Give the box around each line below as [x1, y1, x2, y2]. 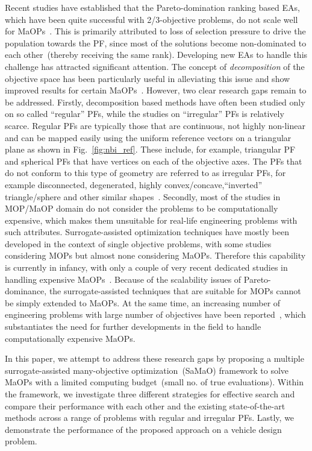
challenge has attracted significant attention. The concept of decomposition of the [5, 60, 305, 72]
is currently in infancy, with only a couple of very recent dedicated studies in [5, 261, 288, 274]
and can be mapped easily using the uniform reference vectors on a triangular [5, 131, 292, 143]
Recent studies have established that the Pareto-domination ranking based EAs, [5, 1, 300, 13]
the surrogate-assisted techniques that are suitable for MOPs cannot [49, 285, 301, 297]
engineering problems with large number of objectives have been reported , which [5, 308, 306, 321]
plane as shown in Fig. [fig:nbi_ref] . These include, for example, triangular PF [5, 143, 296, 156]
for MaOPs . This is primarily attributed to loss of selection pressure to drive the [5, 25, 306, 37]
